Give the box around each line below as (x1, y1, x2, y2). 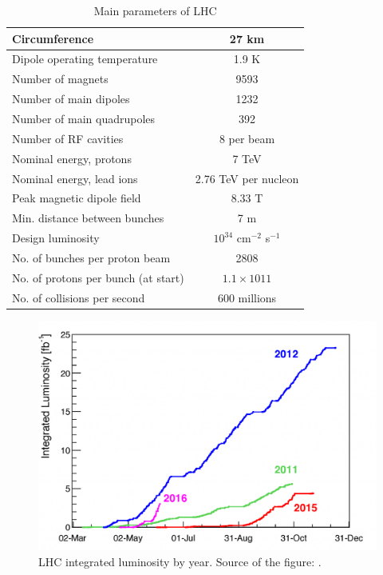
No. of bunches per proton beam (12, 249, 171, 266)
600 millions (217, 289, 277, 305)
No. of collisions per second (12, 289, 145, 305)
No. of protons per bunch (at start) (12, 269, 184, 286)
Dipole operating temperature (12, 50, 158, 67)
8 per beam (219, 130, 275, 146)
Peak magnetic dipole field (12, 190, 141, 206)
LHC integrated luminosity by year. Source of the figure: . (38, 553, 322, 570)
